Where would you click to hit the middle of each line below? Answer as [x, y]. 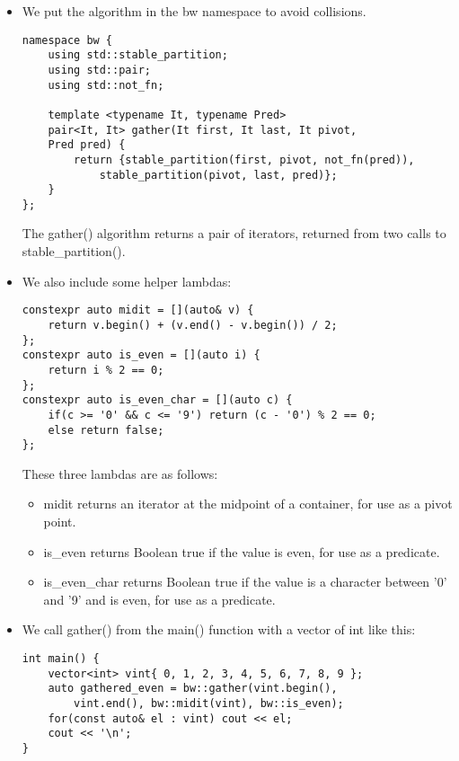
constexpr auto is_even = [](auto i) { [141, 355]
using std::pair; [99, 70]
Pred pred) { [87, 145]
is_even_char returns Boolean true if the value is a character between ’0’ [245, 582]
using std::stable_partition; [138, 55]
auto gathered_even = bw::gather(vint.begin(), [193, 689]
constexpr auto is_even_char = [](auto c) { [157, 400]
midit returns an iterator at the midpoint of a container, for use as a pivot [248, 504]
